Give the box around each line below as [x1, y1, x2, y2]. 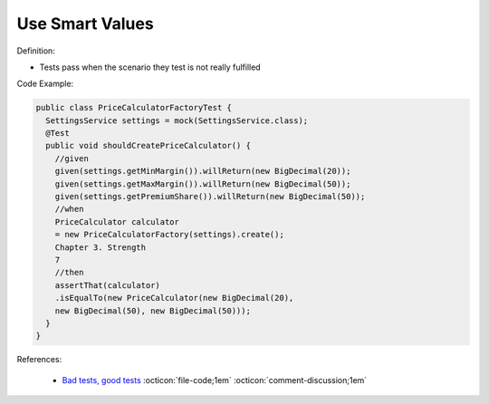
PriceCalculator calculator [54, 216, 180, 226]
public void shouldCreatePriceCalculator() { [45, 140, 251, 151]
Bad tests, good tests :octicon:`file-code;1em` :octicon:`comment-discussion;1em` [62, 374, 368, 385]
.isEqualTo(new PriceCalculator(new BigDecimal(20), [54, 293, 294, 303]
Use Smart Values [16, 14, 154, 34]
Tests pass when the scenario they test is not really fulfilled [39, 62, 262, 72]
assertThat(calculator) [54, 280, 160, 290]
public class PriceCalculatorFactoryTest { [35, 102, 233, 113]
